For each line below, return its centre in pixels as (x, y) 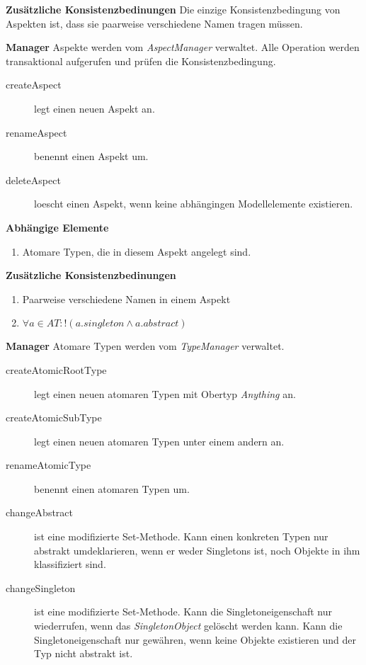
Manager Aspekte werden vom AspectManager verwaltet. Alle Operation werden (183, 47)
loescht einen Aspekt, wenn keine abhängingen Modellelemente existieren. (194, 204)
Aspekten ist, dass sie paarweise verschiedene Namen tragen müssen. (154, 23)
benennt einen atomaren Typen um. (112, 488)
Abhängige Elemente (57, 227)
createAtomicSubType (54, 417)
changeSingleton (41, 587)
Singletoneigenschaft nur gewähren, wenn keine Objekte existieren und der (195, 639)
